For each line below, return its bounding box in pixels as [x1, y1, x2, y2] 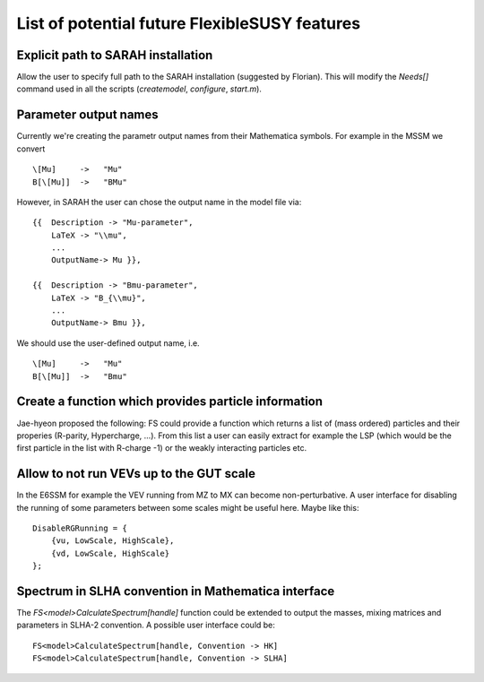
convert [16, 143, 46, 154]
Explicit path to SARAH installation [16, 47, 213, 63]
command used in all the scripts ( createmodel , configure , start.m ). [16, 83, 262, 94]
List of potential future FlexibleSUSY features [16, 13, 361, 33]
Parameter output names [16, 108, 159, 123]
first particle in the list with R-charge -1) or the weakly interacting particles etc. [16, 443, 307, 453]
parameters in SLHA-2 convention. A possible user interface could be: [16, 619, 275, 631]
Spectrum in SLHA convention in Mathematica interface [16, 583, 335, 599]
